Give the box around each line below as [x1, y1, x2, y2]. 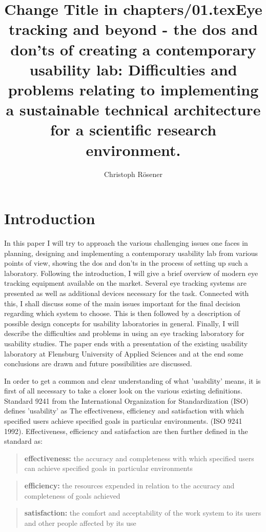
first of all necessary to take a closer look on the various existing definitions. [4, 385, 243, 396]
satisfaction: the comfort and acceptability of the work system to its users [24, 507, 261, 518]
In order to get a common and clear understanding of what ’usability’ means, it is [4, 375, 261, 386]
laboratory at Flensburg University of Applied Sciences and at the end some [4, 348, 243, 359]
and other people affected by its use [24, 517, 136, 528]
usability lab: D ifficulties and [29, 58, 237, 80]
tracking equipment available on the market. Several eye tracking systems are [4, 278, 247, 288]
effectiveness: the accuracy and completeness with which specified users [24, 452, 254, 463]
